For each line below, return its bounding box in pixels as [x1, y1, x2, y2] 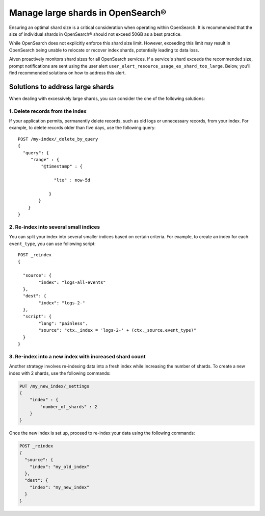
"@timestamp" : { [41, 164, 83, 169]
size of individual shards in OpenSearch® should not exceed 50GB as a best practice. [9, 31, 182, 37]
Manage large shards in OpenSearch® [9, 7, 167, 18]
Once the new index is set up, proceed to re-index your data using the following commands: [9, 430, 195, 436]
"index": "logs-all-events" [38, 279, 106, 285]
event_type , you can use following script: [9, 241, 96, 246]
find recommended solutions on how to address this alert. [9, 70, 126, 75]
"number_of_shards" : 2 [40, 404, 98, 409]
